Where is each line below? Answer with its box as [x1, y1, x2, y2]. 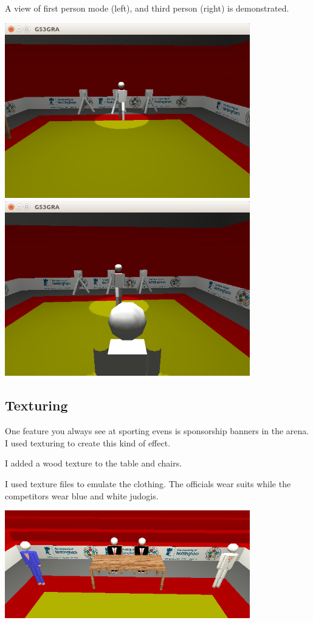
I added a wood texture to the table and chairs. [5, 457, 182, 470]
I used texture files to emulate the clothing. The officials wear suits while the [5, 477, 291, 490]
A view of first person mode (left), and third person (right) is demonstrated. [5, 2, 289, 14]
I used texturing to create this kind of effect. [5, 436, 171, 449]
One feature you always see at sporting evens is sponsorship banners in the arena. [5, 424, 309, 437]
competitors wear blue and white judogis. [5, 489, 159, 502]
